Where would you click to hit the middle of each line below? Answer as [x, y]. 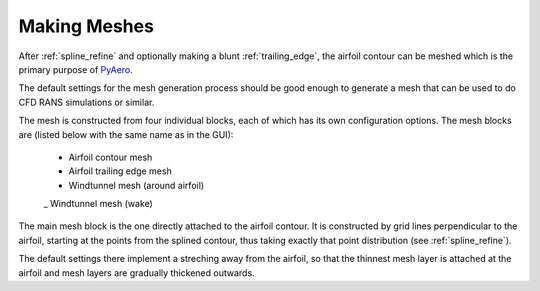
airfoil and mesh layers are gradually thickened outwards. [136, 272]
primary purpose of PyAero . [76, 69]
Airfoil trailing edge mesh [120, 171]
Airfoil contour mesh [110, 157]
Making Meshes [86, 26]
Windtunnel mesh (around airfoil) [136, 185]
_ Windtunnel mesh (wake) [98, 204]
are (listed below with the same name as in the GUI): [126, 134]
